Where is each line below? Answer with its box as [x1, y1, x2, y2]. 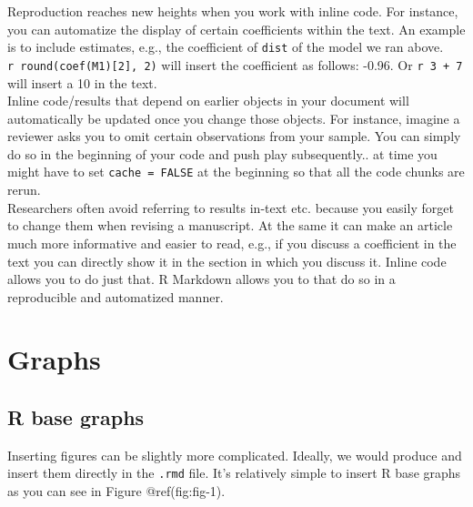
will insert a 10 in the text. [7, 73, 157, 92]
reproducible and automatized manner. [7, 287, 224, 306]
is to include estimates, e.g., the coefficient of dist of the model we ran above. [7, 37, 444, 56]
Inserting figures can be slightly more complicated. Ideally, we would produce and [7, 445, 462, 464]
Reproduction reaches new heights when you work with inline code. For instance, [7, 2, 458, 20]
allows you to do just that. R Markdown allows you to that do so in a [7, 269, 396, 289]
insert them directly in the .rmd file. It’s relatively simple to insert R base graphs [7, 463, 461, 482]
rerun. [7, 180, 41, 199]
